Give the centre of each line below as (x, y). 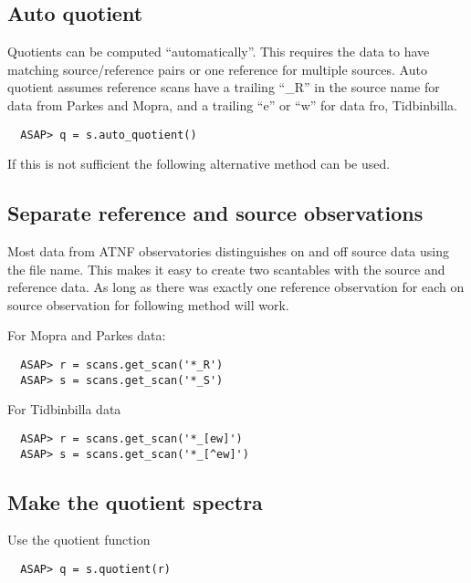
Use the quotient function (79, 540)
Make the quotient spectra (135, 501)
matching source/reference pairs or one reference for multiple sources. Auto (217, 69)
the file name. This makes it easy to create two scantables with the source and (226, 269)
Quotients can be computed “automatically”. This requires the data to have (219, 52)
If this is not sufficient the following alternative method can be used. (199, 164)
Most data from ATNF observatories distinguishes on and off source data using (228, 251)
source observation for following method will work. (148, 304)
